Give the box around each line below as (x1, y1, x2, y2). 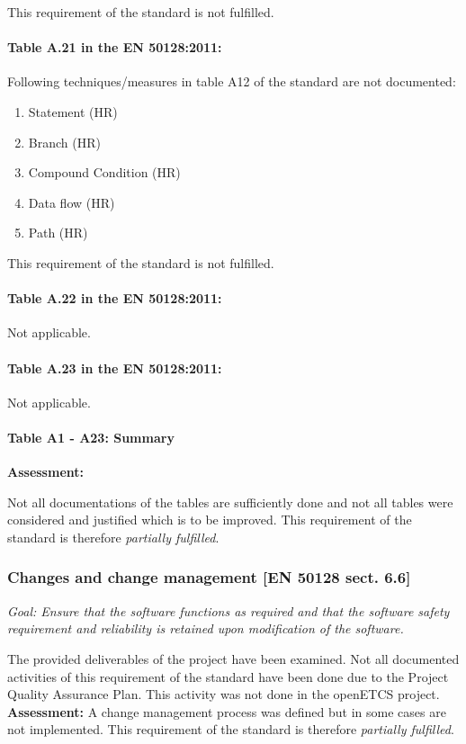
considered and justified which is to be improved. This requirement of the (7, 510, 412, 529)
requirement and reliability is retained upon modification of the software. (7, 619, 404, 638)
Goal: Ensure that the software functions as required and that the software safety (7, 601, 450, 620)
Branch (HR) (28, 132, 101, 151)
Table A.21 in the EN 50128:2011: (7, 38, 222, 57)
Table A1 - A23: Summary (7, 427, 175, 446)
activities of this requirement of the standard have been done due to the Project (7, 667, 449, 686)
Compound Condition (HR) (28, 163, 181, 182)
